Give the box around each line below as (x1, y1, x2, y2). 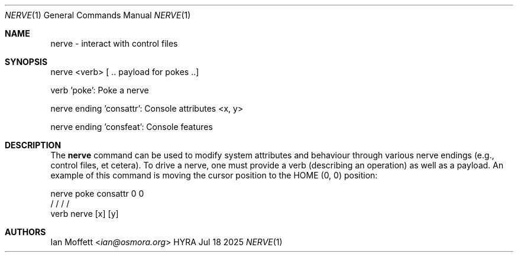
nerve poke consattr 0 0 (50, 188, 144, 199)
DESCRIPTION (5, 140, 61, 150)
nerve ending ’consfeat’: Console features (50, 122, 213, 132)
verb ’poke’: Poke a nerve (50, 85, 149, 95)
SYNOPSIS (5, 57, 48, 67)
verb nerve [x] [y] (50, 209, 119, 219)
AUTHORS (5, 227, 46, 237)
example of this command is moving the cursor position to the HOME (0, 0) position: (50, 170, 378, 180)
